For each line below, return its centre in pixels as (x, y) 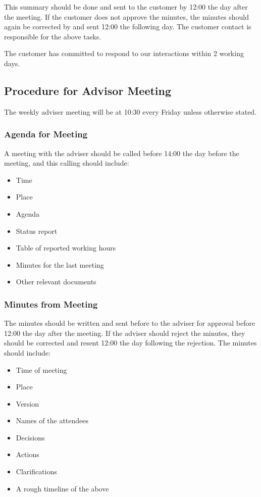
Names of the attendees (52, 420)
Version (28, 403)
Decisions (30, 437)
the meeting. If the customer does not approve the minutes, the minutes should (126, 16)
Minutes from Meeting (51, 304)
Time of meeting (41, 369)
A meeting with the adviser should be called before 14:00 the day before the (122, 153)
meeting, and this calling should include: (67, 163)
